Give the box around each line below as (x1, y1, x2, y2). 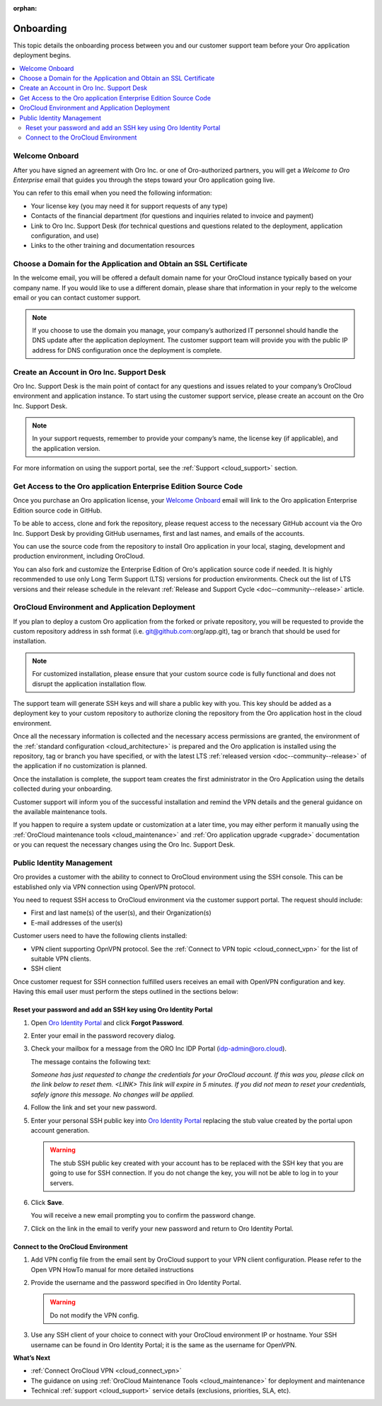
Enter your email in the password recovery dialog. (30, 1031, 176, 1040)
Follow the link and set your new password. (30, 1103, 157, 1111)
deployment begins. (13, 51, 71, 59)
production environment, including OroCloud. (13, 552, 145, 561)
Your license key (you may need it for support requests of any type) (30, 202, 228, 210)
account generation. (30, 1126, 90, 1135)
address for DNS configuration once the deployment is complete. (32, 345, 222, 354)
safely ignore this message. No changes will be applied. (30, 1090, 195, 1099)
